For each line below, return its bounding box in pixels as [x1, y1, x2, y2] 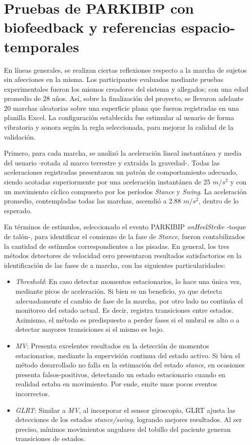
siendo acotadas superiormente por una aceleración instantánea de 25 [4, 177, 211, 187]
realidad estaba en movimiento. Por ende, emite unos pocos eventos [15, 379, 217, 389]
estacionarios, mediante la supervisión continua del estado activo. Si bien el [15, 350, 240, 360]
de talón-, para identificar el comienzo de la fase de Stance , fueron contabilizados [4, 231, 245, 241]
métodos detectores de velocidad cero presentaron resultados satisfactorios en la [4, 250, 242, 261]
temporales [4, 36, 79, 56]
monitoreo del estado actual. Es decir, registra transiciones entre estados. [15, 305, 233, 315]
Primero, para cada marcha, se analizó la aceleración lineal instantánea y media [4, 148, 242, 158]
